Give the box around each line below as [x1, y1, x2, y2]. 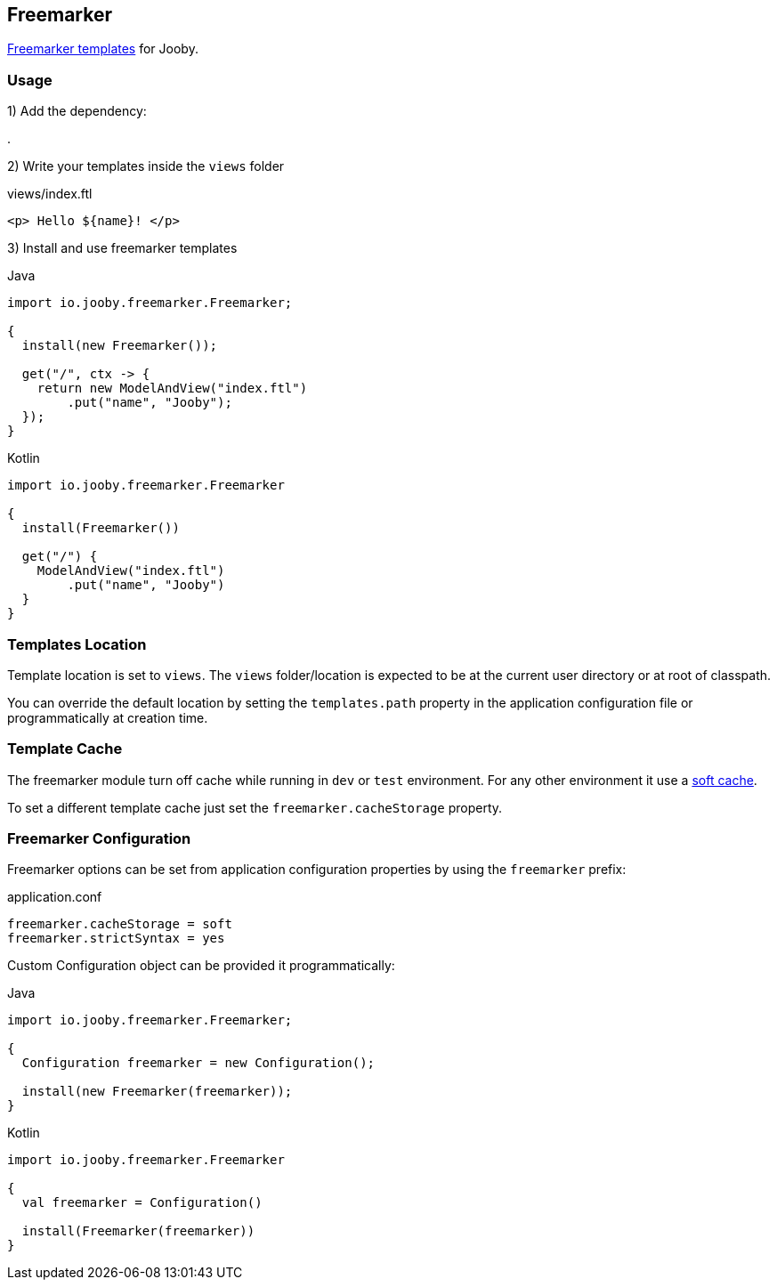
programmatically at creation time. [7, 709, 208, 725]
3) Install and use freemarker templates [7, 240, 238, 256]
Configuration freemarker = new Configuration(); [21, 1056, 376, 1071]
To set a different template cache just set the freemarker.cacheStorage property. [7, 799, 503, 815]
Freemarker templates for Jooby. [7, 41, 198, 57]
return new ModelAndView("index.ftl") [36, 381, 308, 396]
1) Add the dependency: [7, 103, 147, 119]
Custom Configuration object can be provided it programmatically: [7, 958, 395, 974]
